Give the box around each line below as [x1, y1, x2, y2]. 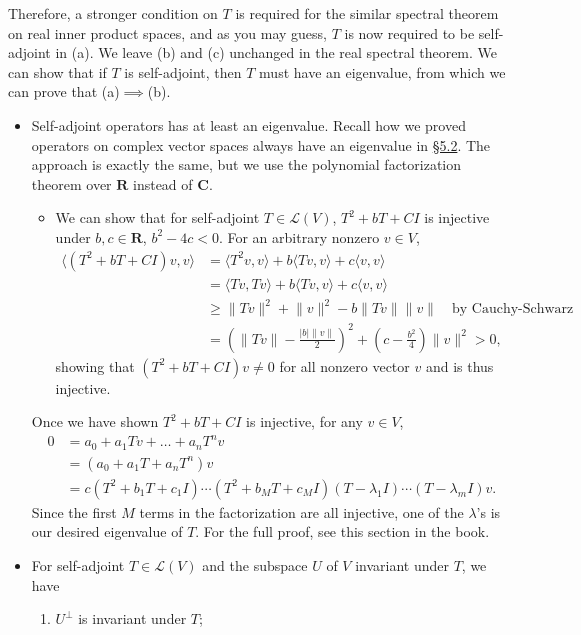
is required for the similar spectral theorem [235, 3, 499, 23]
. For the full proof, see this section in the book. [195, 521, 490, 542]
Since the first [31, 501, 117, 522]
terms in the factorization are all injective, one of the [139, 501, 464, 522]
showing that [55, 355, 135, 376]
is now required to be [344, 22, 475, 43]
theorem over [31, 173, 112, 194]
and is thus [425, 355, 494, 376]
